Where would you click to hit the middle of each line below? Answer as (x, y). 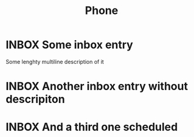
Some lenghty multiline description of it (55, 61)
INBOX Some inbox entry (69, 45)
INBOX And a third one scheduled (92, 127)
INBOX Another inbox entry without (97, 86)
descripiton (35, 100)
